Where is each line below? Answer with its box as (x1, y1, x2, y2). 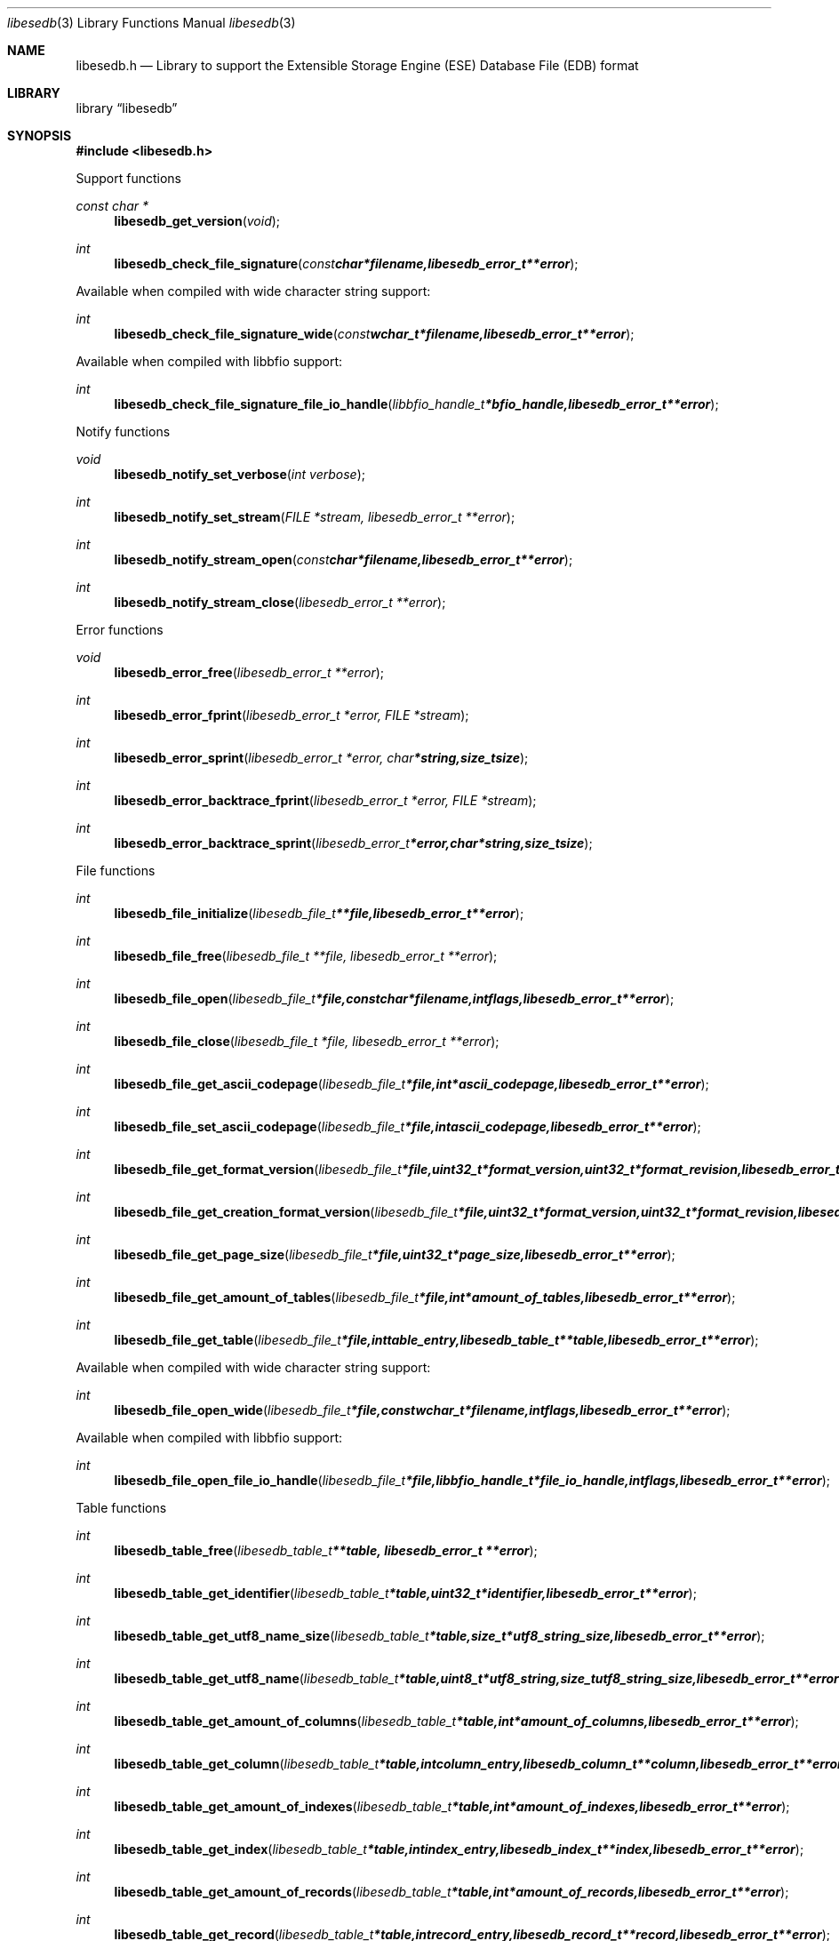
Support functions (76, 171, 181, 186)
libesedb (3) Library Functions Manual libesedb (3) (7, 15, 296, 30)
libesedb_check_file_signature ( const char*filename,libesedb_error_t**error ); (114, 256, 579, 271)
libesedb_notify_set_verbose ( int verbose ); (114, 467, 365, 482)
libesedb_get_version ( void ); (114, 213, 281, 228)
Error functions (76, 622, 164, 637)
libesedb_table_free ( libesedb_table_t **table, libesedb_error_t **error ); (114, 1543, 538, 1558)
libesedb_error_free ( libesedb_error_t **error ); (114, 665, 385, 680)
